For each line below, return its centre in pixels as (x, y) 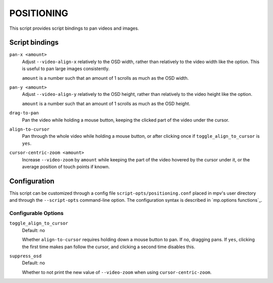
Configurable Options (36, 213)
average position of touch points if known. (66, 166)
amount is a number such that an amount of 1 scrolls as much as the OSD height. (106, 103)
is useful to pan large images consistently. (66, 69)
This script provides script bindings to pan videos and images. (74, 28)
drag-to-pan (24, 113)
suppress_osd (26, 256)
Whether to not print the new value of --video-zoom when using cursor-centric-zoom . (117, 272)
